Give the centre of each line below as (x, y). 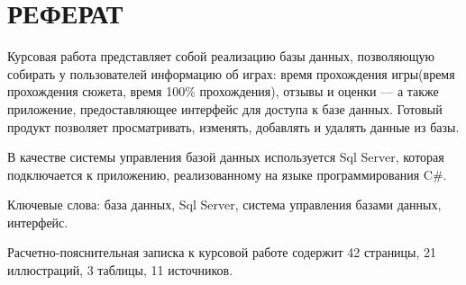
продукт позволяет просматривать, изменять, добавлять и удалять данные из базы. (233, 126)
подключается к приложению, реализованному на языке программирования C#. (227, 174)
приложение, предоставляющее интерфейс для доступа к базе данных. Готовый (225, 108)
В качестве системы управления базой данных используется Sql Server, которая (226, 157)
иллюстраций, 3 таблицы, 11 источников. (120, 270)
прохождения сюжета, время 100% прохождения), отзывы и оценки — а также (223, 91)
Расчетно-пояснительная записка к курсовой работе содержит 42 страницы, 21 (222, 252)
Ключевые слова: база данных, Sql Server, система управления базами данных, (224, 205)
